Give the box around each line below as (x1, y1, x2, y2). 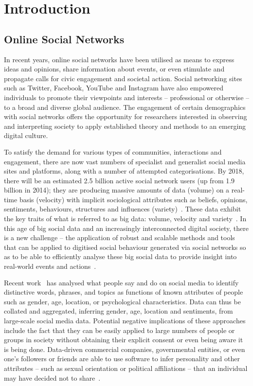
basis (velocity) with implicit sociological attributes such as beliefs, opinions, (19, 194, 248, 204)
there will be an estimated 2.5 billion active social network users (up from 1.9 (4, 175, 235, 185)
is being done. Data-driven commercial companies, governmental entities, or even (4, 344, 245, 354)
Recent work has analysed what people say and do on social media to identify (4, 277, 239, 287)
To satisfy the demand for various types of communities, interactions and (4, 146, 222, 157)
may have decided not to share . (4, 372, 101, 383)
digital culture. (4, 130, 48, 140)
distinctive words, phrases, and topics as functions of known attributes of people (4, 287, 243, 297)
